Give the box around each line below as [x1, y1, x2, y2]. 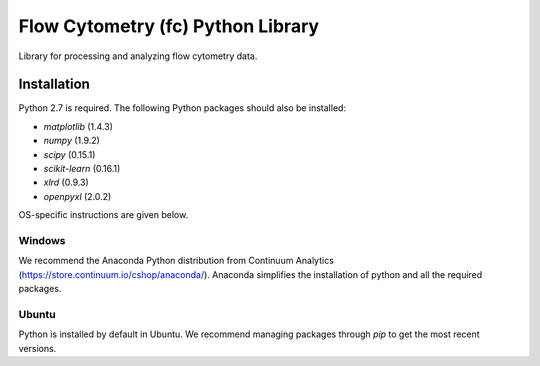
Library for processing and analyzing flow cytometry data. [18, 50, 258, 62]
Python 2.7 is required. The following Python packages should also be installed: [18, 102, 347, 114]
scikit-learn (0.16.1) [43, 163, 121, 175]
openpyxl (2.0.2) [43, 190, 112, 202]
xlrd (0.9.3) [43, 176, 89, 189]
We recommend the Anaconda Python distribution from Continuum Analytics [18, 255, 335, 267]
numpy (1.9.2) [43, 135, 100, 147]
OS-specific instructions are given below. [18, 209, 189, 221]
